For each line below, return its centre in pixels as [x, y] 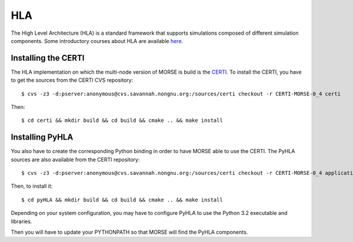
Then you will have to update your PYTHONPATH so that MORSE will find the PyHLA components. [129, 232]
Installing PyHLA [42, 137]
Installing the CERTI [48, 58]
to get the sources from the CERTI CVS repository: [72, 80]
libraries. [21, 221]
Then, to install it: [32, 186]
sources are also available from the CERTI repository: [75, 160]
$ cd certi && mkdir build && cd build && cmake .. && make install [122, 120]
